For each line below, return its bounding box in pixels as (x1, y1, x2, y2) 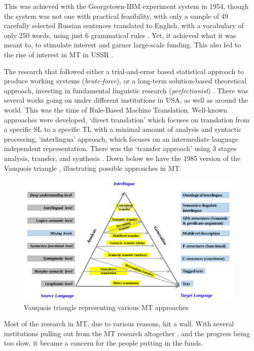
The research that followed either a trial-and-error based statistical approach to (4, 66, 244, 76)
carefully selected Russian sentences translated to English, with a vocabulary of (4, 20, 244, 31)
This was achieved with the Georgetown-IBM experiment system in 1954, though (4, 1, 249, 11)
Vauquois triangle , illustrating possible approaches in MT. (4, 162, 181, 173)
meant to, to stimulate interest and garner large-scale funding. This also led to (4, 39, 241, 50)
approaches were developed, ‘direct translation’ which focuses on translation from (4, 114, 250, 124)
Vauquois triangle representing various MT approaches (24, 302, 188, 312)
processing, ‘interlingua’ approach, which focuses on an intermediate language (4, 133, 239, 144)
